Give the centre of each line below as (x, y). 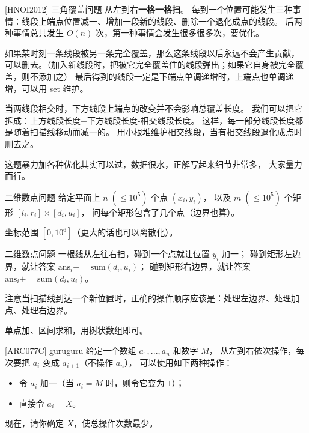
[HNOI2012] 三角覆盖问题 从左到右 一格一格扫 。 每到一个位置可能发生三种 (149, 9)
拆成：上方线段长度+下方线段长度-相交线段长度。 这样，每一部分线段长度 (150, 120)
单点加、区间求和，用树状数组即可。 (76, 330)
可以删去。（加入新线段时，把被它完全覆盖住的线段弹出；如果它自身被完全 (150, 65)
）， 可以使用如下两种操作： (178, 362)
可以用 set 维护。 (55, 88)
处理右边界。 (47, 310)
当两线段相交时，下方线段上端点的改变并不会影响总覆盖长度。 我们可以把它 (154, 108)
